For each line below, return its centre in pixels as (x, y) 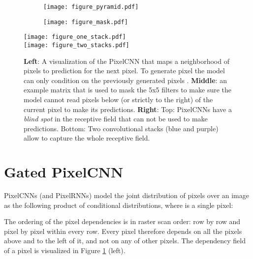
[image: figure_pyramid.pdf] (91, 7)
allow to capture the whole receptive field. (87, 138)
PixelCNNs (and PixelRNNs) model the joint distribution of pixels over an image (127, 195)
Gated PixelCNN (64, 172)
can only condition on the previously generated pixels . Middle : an (125, 80)
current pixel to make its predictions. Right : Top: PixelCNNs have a (128, 109)
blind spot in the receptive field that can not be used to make (116, 119)
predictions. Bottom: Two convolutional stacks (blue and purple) (121, 128)
